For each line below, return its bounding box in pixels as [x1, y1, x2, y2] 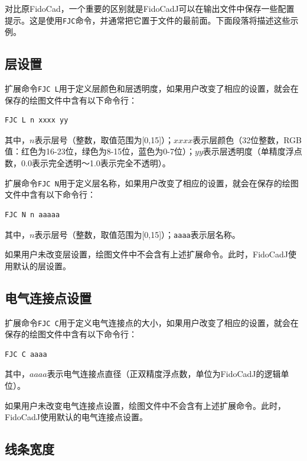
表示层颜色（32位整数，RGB [192, 133, 302, 146]
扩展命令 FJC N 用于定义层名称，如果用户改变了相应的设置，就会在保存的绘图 [5, 176, 299, 189]
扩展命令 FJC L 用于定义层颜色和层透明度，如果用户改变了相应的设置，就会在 [5, 82, 299, 95]
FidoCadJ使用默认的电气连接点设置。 [5, 411, 148, 423]
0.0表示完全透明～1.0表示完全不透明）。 [21, 157, 171, 169]
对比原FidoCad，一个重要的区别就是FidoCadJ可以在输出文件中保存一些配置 [5, 2, 295, 14]
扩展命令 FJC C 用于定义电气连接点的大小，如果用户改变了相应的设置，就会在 [5, 316, 299, 328]
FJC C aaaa [5, 350, 47, 359]
